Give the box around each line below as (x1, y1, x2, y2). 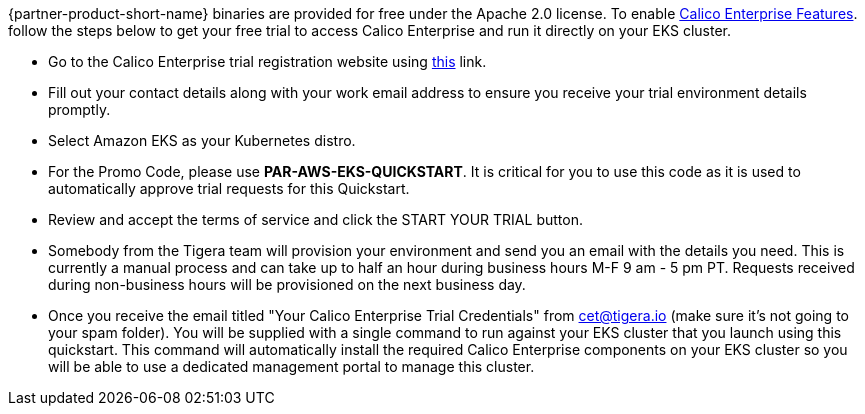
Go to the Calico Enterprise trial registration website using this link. (48, 53, 487, 70)
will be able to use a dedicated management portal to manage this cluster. (48, 358, 535, 375)
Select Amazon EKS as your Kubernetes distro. (48, 132, 356, 149)
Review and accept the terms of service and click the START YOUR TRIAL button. (48, 211, 583, 228)
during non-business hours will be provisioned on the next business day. (48, 276, 526, 293)
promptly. (48, 101, 111, 118)
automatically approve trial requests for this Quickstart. (48, 180, 410, 197)
